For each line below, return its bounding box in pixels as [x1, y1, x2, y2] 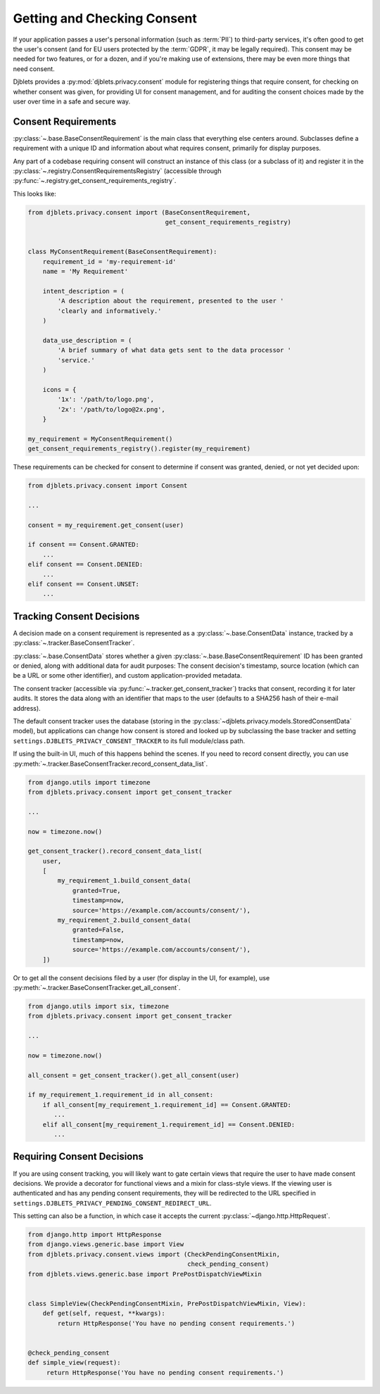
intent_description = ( [42, 287, 125, 295]
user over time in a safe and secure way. [13, 97, 130, 106]
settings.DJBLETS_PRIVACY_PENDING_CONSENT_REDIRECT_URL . [13, 1198, 212, 1207]
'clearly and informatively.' [57, 307, 162, 315]
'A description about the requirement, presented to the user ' [57, 297, 284, 305]
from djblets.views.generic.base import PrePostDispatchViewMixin [27, 1270, 262, 1278]
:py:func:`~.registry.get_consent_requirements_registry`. [13, 177, 177, 185]
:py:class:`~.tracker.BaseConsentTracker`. [13, 639, 135, 647]
